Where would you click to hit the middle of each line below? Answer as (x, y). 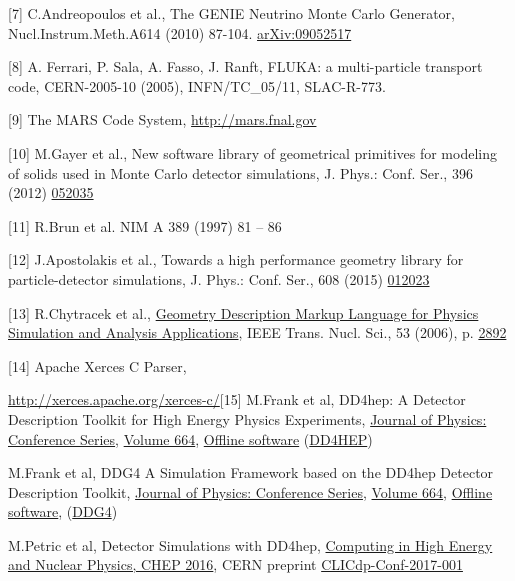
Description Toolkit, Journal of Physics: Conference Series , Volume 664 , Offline (250, 491)
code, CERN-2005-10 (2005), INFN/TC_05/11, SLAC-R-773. (197, 85)
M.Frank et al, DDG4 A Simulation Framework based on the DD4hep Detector (251, 472)
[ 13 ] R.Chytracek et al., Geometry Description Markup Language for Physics (243, 312)
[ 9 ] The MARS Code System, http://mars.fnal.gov (162, 119)
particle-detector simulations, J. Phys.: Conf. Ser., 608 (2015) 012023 (219, 278)
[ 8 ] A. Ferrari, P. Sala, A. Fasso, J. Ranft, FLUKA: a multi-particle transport (245, 66)
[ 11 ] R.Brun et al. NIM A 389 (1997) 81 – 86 (145, 225)
